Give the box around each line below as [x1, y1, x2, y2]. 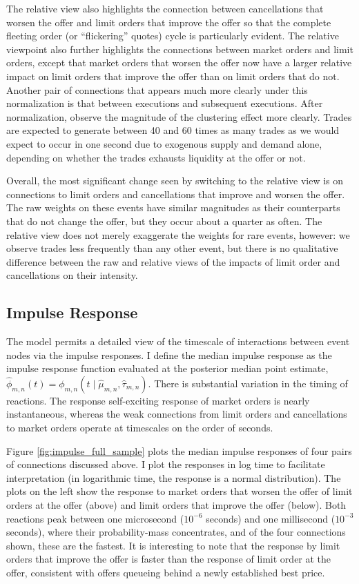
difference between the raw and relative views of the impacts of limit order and [6, 254, 340, 269]
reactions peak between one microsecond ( [6, 511, 184, 525]
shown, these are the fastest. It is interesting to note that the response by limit [6, 538, 340, 552]
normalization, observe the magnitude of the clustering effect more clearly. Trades [6, 109, 352, 124]
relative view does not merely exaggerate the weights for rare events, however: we [6, 227, 350, 242]
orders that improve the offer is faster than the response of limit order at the [6, 552, 331, 566]
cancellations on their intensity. [6, 268, 138, 282]
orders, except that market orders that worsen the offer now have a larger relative [6, 55, 352, 70]
